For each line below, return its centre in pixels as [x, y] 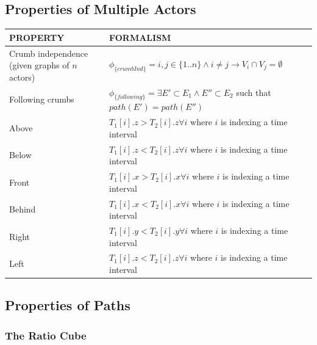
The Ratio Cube [46, 335]
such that [254, 92]
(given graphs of [39, 65]
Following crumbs [42, 99]
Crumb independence [49, 53]
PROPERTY [37, 37]
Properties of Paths [68, 305]
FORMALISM [140, 37]
